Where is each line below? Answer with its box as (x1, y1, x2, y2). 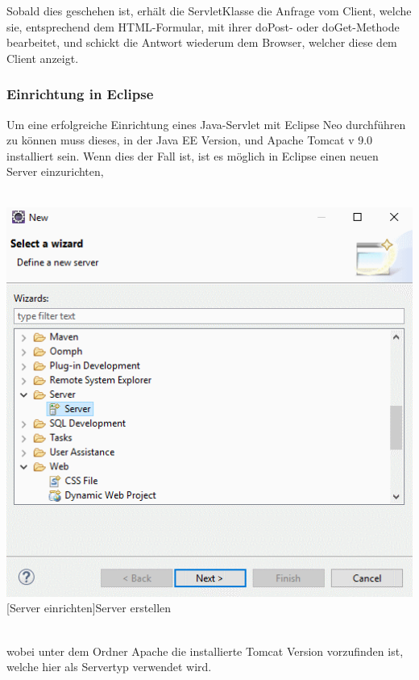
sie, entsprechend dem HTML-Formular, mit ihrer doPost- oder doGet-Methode (6, 18, 400, 35)
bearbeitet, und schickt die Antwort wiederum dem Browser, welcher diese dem (6, 34, 397, 51)
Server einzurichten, (6, 163, 104, 180)
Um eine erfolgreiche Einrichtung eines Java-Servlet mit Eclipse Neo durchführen (6, 115, 406, 132)
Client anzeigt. (6, 49, 79, 66)
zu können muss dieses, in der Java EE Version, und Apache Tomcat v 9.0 (6, 131, 373, 148)
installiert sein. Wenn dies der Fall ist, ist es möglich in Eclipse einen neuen (6, 147, 379, 164)
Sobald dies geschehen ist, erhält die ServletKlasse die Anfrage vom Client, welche (6, 2, 412, 19)
